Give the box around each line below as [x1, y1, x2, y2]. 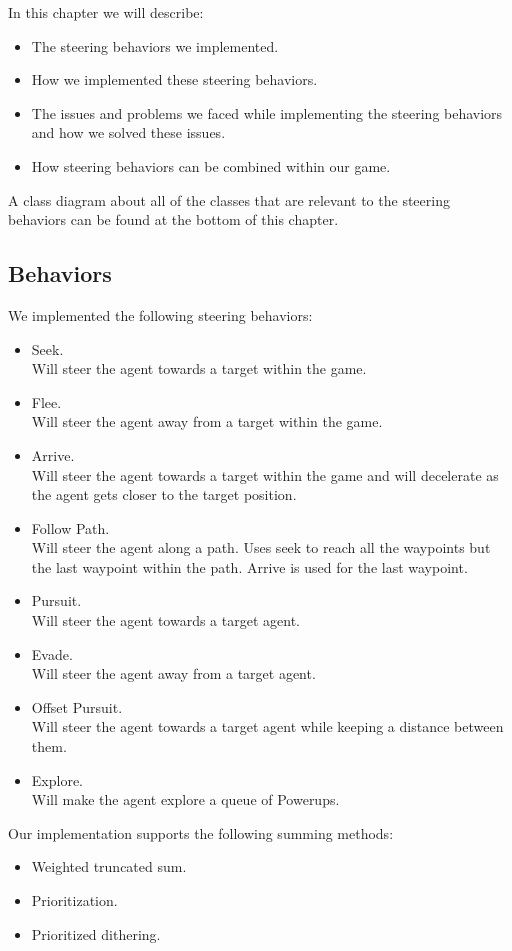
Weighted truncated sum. [31, 856, 187, 877]
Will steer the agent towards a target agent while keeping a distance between [31, 716, 504, 737]
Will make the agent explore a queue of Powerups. [31, 789, 340, 810]
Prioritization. [31, 890, 118, 911]
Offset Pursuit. [31, 696, 123, 717]
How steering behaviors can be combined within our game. [31, 155, 391, 176]
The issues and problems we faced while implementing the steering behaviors [31, 102, 503, 123]
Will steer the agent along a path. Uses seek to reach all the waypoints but [31, 537, 491, 558]
